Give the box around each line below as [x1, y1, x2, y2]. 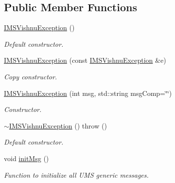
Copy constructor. [4, 71, 57, 81]
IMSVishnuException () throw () [9, 120, 107, 130]
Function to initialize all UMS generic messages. [4, 169, 149, 180]
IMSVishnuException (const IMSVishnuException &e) [4, 55, 166, 65]
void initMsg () [4, 153, 49, 163]
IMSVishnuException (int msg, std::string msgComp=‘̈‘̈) [4, 88, 172, 98]
